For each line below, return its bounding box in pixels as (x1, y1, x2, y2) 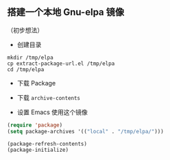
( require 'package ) (7, 122, 63, 129)
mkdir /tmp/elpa (7, 54, 53, 61)
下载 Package (16, 79, 56, 87)
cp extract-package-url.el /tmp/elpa (7, 60, 115, 67)
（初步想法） (7, 26, 43, 34)
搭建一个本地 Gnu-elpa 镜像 (7, 6, 125, 18)
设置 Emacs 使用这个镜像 (16, 108, 88, 116)
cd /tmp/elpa (7, 66, 45, 73)
